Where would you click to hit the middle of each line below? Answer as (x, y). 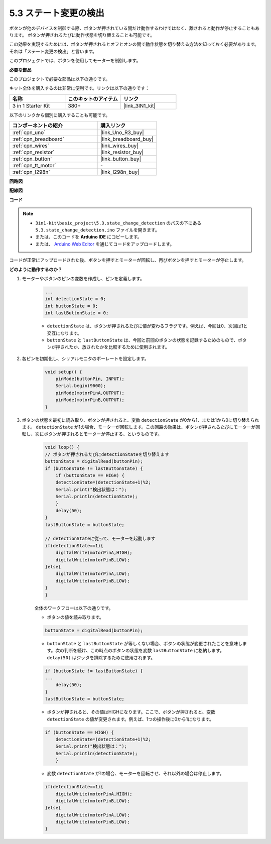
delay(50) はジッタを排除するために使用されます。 (101, 657)
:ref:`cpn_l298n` (31, 172)
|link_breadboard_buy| (127, 139)
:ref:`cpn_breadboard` (38, 139)
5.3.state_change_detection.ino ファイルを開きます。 (98, 230)
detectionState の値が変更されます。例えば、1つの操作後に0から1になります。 (130, 719)
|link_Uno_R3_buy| (122, 133)
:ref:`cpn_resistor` (33, 152)
